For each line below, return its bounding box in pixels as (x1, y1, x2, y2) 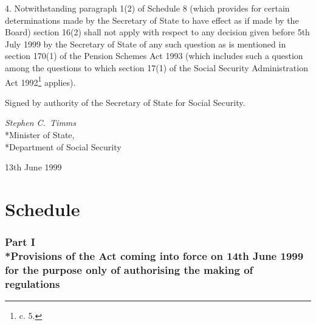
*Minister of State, (5, 128, 75, 141)
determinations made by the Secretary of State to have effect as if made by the (5, 13, 299, 26)
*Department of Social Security (5, 140, 122, 153)
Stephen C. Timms (5, 116, 77, 129)
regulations (5, 276, 60, 291)
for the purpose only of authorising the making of (5, 262, 253, 277)
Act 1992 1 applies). (5, 74, 76, 88)
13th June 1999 (5, 161, 62, 173)
